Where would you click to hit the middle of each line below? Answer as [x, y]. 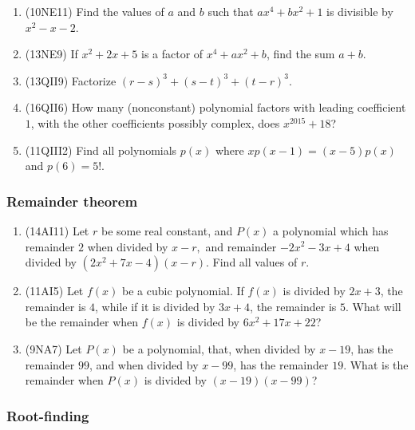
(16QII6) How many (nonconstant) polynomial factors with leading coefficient [215, 107]
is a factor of [172, 54]
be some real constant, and [167, 230]
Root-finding [48, 415]
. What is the [376, 364]
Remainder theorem [72, 201]
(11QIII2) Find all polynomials [101, 150]
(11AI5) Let [54, 291]
